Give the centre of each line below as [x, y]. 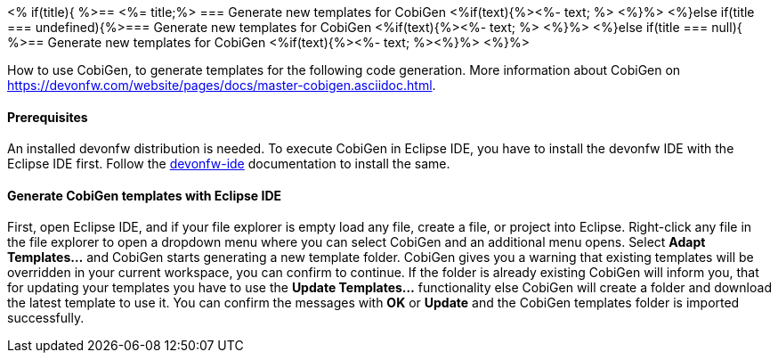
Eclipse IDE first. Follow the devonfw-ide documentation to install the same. [229, 164]
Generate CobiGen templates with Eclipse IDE [145, 195]
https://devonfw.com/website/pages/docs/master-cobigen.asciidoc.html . [222, 85]
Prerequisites [48, 117]
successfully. [46, 318]
